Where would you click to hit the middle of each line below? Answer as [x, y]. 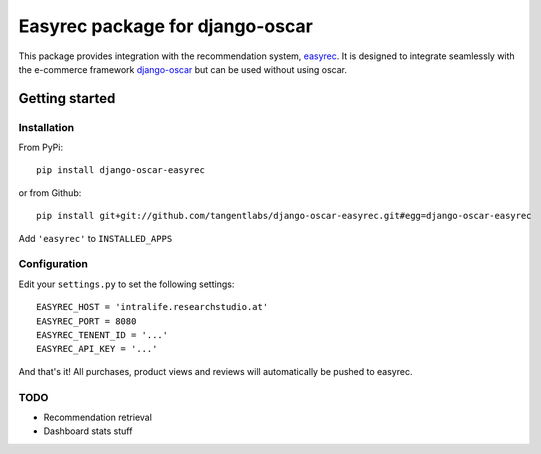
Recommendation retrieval [97, 417]
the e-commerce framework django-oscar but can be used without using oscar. [183, 69]
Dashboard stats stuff [88, 431]
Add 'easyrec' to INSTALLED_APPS [95, 238]
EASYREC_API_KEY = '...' [97, 349]
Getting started [67, 98]
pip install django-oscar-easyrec [120, 170]
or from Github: [50, 192]
